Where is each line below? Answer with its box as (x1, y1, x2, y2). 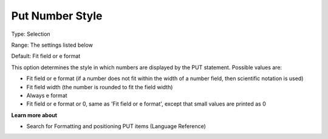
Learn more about (11, 111, 58, 118)
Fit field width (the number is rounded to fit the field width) (26, 83, 173, 90)
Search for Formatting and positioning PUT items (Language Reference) (26, 123, 207, 130)
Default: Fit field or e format (11, 52, 81, 60)
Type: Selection (11, 30, 51, 38)
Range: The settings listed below (11, 41, 94, 49)
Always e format (26, 92, 67, 99)
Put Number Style (11, 9, 103, 22)
